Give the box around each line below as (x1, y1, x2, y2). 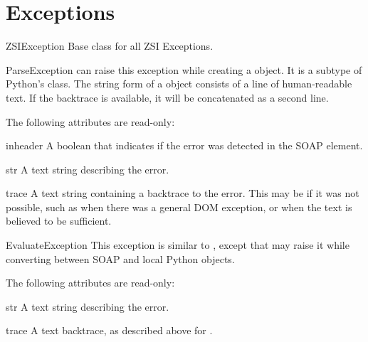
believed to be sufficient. (6, 213, 112, 228)
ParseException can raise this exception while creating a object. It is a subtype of (6, 62, 362, 77)
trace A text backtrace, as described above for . (6, 323, 213, 338)
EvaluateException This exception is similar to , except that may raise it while (6, 237, 349, 252)
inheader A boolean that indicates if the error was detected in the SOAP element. (6, 138, 363, 153)
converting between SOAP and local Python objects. (6, 251, 235, 266)
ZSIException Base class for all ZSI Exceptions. (6, 38, 214, 53)
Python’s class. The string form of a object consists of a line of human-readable (6, 76, 352, 91)
